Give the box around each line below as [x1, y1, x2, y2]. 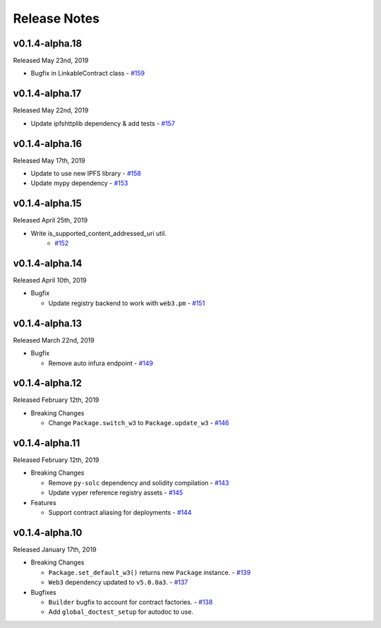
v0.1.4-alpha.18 [13, 37, 83, 49]
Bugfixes [30, 588, 56, 596]
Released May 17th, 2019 [13, 156, 85, 165]
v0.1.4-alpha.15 [13, 198, 82, 210]
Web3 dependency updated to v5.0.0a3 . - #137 [48, 578, 188, 586]
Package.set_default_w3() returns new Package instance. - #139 [48, 568, 251, 576]
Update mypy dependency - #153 [30, 179, 128, 187]
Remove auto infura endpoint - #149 [48, 359, 153, 367]
